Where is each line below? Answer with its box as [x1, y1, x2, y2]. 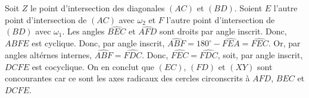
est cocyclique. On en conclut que [32, 60, 155, 72]
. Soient [234, 2, 263, 14]
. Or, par [268, 37, 301, 49]
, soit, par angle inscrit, [217, 49, 303, 61]
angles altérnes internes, [5, 49, 92, 61]
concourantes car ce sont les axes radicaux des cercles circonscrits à [5, 72, 250, 84]
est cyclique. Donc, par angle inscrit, [32, 37, 165, 49]
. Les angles [62, 25, 105, 37]
